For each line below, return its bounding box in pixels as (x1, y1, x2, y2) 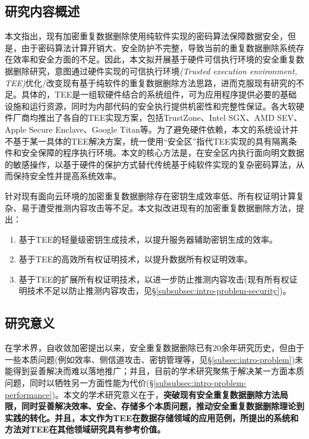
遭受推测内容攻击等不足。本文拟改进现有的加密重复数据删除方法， (37, 201, 296, 214)
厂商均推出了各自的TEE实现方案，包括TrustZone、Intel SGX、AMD (12, 111, 275, 124)
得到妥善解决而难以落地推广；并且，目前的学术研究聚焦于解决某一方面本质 (12, 365, 304, 377)
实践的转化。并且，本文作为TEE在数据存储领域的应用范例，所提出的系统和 (5, 411, 299, 424)
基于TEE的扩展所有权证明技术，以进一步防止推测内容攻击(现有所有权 (18, 272, 289, 285)
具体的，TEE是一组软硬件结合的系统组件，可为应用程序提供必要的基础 (21, 88, 297, 101)
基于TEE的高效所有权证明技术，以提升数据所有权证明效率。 (18, 253, 253, 265)
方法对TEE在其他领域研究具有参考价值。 (5, 423, 166, 435)
